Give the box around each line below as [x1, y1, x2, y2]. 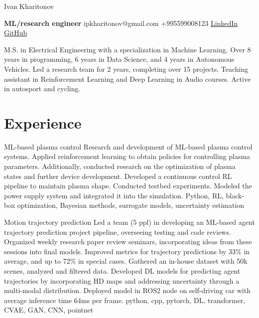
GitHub [4, 27, 27, 38]
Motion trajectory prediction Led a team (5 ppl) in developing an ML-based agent [4, 217, 255, 227]
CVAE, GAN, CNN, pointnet [4, 305, 94, 315]
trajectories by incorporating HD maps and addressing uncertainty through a [4, 275, 240, 286]
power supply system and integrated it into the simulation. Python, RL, [4, 190, 224, 200]
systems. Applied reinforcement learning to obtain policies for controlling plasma [4, 151, 251, 161]
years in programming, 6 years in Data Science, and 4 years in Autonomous [4, 54, 235, 64]
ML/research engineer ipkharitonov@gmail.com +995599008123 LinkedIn [4, 17, 238, 28]
